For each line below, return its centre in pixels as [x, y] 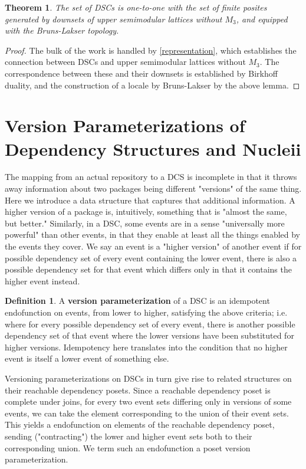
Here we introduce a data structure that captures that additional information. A [150, 200]
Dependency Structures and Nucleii [153, 148]
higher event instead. [42, 281]
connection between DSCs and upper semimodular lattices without [125, 62]
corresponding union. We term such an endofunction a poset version [128, 447]
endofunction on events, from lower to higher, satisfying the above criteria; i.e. [146, 312]
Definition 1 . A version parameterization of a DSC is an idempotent [137, 301]
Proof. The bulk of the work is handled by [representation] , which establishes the [151, 50]
